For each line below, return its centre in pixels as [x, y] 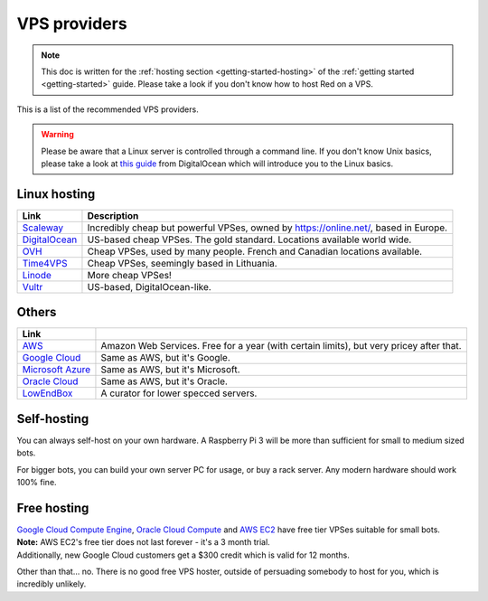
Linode [37, 275]
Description [113, 215]
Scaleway [43, 228]
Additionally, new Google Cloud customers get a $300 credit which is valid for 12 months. [183, 555]
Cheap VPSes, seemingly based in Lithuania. [182, 263]
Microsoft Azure [56, 370]
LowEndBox [47, 393]
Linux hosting [56, 194]
